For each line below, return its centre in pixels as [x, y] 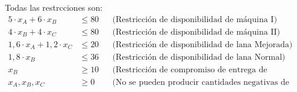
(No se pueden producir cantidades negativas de [201, 82]
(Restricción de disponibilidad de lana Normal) [199, 57]
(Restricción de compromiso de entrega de [190, 70]
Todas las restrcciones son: [54, 7]
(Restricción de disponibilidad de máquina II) [196, 32]
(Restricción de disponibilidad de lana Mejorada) [202, 45]
